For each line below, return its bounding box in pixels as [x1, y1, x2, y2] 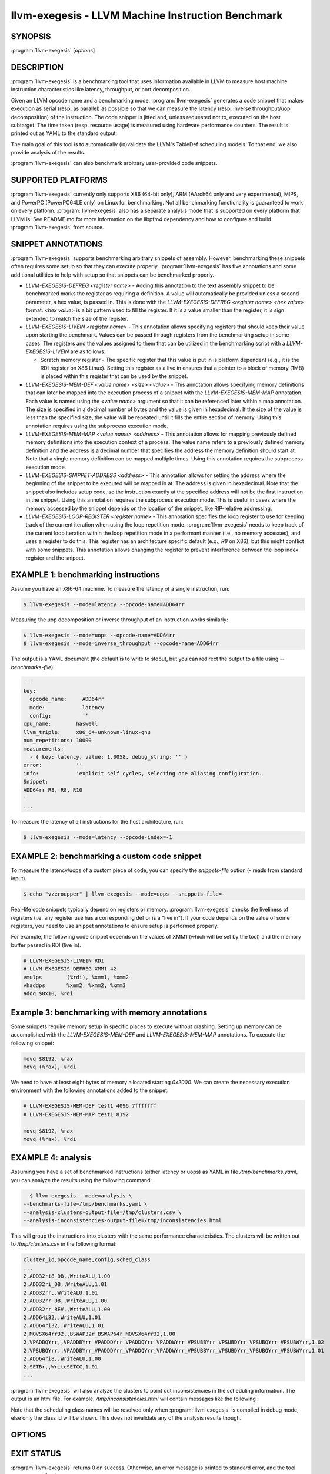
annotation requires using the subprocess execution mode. [25, 422, 169, 429]
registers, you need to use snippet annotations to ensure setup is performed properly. [11, 923, 219, 929]
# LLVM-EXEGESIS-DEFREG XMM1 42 [23, 966, 117, 972]
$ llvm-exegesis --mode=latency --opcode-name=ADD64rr [23, 601, 185, 607]
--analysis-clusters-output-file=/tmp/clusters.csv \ [23, 1209, 182, 1216]
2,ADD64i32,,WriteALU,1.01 [23, 1314, 101, 1321]
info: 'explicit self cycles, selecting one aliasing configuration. [23, 770, 262, 777]
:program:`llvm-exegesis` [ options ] [11, 47, 95, 54]
